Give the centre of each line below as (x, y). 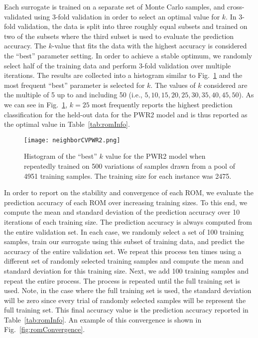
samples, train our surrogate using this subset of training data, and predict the (124, 241)
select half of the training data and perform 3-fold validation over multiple (118, 65)
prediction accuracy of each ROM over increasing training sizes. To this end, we (126, 202)
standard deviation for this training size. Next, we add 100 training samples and (126, 270)
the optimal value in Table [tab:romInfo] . (67, 124)
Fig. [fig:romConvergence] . (45, 329)
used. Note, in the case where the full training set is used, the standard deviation (128, 290)
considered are (226, 85)
